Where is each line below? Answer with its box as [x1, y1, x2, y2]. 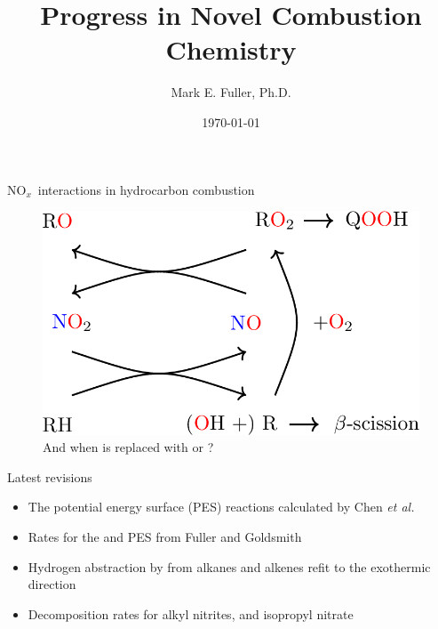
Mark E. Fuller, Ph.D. [171, 83, 291, 101]
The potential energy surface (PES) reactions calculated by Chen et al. [28, 497, 415, 516]
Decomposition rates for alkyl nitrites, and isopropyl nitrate [28, 604, 354, 623]
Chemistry [165, 31, 297, 68]
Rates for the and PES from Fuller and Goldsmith [28, 527, 302, 545]
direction [28, 575, 76, 593]
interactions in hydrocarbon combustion [37, 180, 255, 198]
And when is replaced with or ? [43, 438, 214, 456]
